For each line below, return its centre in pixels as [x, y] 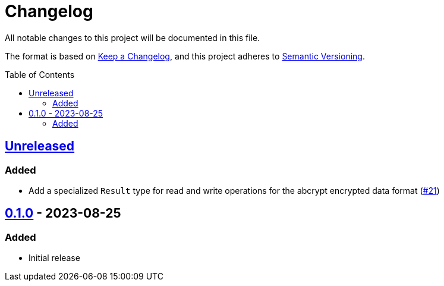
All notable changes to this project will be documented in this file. [133, 37]
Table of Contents [40, 74]
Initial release [54, 258]
